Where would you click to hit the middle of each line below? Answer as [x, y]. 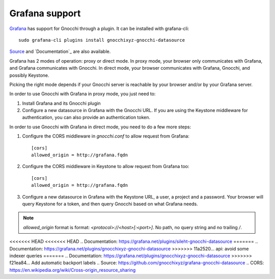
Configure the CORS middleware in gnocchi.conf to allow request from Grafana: [106, 136]
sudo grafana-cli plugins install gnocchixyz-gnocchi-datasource [102, 40]
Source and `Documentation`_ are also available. [60, 51]
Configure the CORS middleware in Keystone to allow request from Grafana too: [106, 166]
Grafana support [45, 13]
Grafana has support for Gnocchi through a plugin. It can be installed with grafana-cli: [99, 29]
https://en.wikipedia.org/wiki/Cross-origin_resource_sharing [73, 270]
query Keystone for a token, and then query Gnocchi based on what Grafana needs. [110, 204]
